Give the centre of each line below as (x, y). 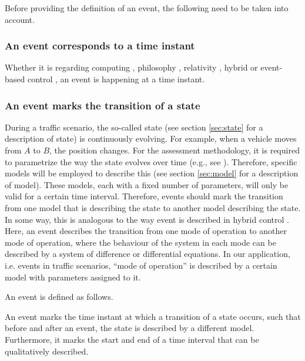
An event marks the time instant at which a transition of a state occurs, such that (153, 316)
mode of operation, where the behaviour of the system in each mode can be (140, 242)
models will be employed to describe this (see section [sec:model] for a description (152, 173)
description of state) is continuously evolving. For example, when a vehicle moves (151, 138)
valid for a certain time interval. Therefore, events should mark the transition (144, 196)
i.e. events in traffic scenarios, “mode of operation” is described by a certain (141, 265)
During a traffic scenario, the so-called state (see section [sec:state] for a (134, 127)
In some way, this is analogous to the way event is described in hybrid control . (147, 219)
